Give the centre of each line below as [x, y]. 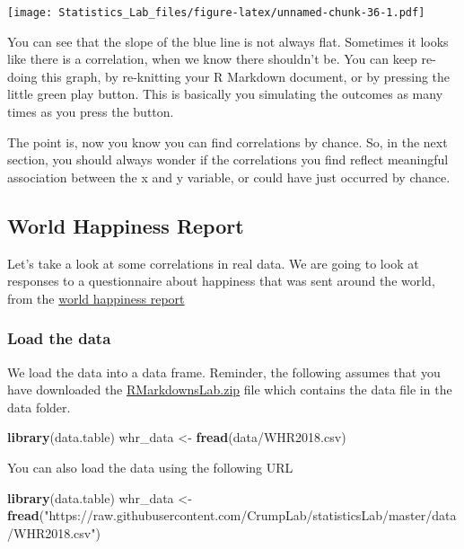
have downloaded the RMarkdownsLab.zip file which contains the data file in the [230, 390]
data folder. [39, 407]
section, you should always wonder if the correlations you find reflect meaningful [228, 159]
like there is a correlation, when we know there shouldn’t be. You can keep [212, 59]
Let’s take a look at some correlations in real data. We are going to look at [213, 263]
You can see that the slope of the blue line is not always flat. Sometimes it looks [228, 41]
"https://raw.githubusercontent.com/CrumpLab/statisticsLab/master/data [250, 515]
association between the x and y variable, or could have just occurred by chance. [229, 177]
